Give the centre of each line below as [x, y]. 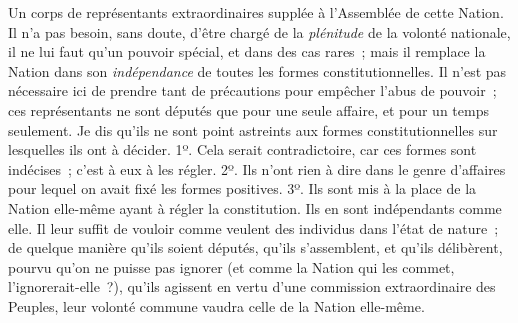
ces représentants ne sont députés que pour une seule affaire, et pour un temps [248, 109]
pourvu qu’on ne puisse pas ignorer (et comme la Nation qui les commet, [231, 266]
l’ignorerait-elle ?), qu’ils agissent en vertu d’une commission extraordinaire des [252, 286]
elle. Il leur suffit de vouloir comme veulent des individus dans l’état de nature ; [253, 227]
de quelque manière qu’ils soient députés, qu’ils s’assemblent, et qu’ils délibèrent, [255, 247]
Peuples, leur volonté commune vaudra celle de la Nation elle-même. [216, 305]
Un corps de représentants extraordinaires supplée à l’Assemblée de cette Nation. [256, 12]
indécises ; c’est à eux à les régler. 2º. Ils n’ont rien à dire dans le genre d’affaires [257, 168]
